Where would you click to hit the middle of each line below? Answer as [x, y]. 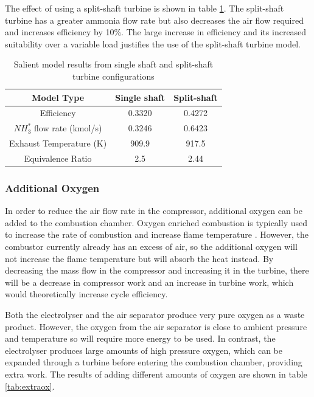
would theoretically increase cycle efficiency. [86, 294]
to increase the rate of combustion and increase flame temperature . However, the [157, 234]
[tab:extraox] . [30, 386]
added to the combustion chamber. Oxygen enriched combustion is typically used [156, 222]
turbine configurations [113, 76]
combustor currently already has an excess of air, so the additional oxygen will [151, 247]
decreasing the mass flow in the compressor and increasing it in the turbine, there [157, 270]
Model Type [58, 97]
